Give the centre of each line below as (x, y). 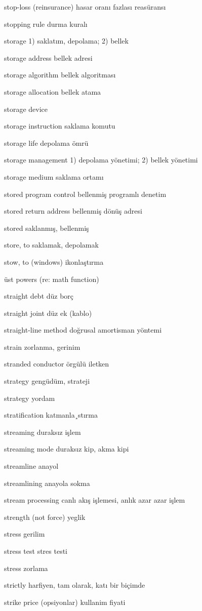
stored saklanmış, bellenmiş (47, 228)
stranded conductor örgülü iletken (57, 364)
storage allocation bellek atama (53, 91)
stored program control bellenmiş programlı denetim (85, 194)
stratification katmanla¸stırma (51, 415)
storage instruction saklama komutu (60, 126)
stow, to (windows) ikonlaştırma (54, 261)
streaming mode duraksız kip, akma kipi (67, 449)
